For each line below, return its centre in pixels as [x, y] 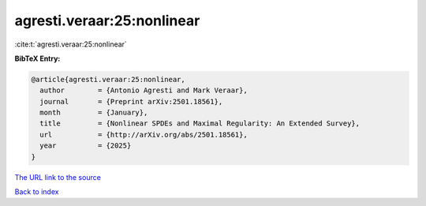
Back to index [37, 192]
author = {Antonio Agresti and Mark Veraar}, [144, 90]
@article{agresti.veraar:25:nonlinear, [108, 79]
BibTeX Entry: [37, 58]
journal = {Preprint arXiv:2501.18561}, [131, 101]
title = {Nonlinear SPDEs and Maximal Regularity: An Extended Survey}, [200, 124]
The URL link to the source [58, 177]
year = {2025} [86, 146]
